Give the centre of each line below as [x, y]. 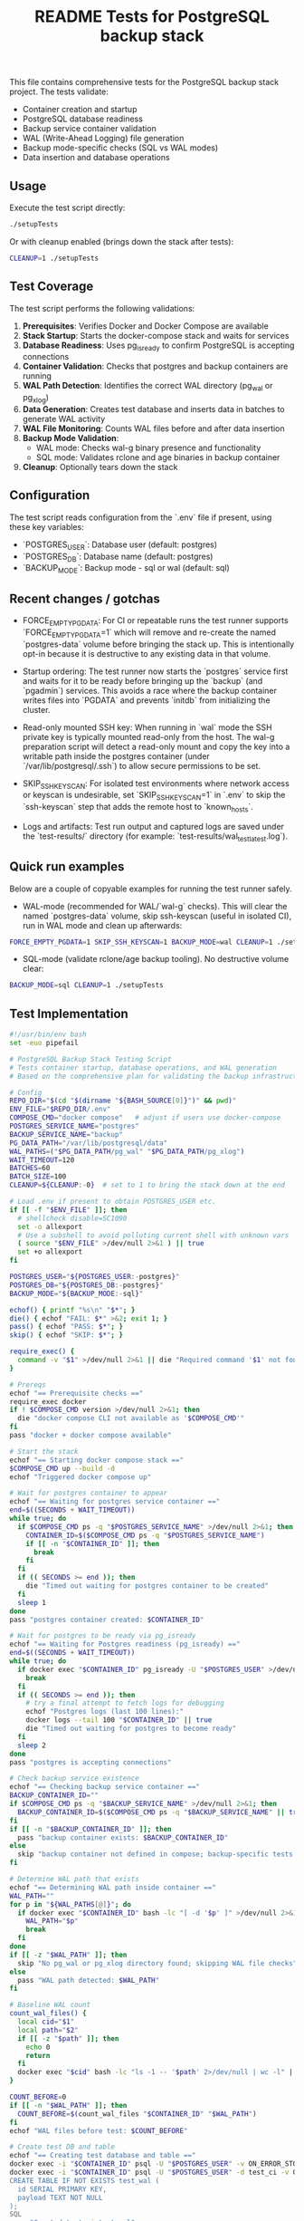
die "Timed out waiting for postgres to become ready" [131, 1728]
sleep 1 [32, 1602]
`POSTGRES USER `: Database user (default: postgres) [120, 545]
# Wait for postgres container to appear [89, 1493]
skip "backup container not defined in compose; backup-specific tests [156, 1854]
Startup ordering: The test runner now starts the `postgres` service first [155, 671]
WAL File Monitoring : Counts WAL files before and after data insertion [153, 428]
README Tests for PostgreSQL [152, 17]
